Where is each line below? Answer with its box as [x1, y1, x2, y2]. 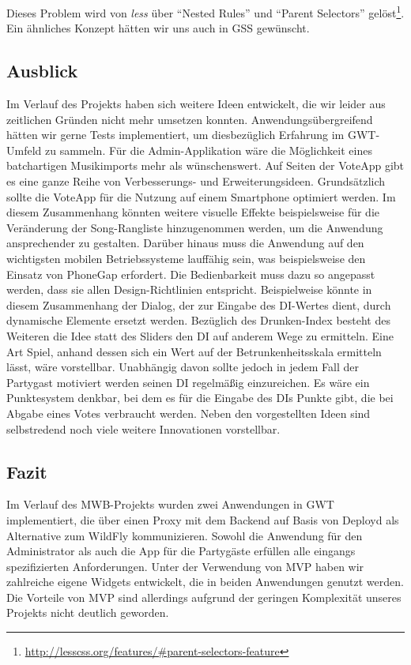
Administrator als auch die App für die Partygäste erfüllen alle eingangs [6, 543, 356, 559]
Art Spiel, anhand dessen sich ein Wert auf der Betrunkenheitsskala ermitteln [6, 343, 382, 359]
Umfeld [6, 141, 42, 158]
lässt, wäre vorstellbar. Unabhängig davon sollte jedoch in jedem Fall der [6, 359, 359, 375]
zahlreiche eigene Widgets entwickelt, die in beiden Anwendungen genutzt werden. [6, 573, 404, 590]
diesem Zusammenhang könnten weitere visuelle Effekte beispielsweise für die [6, 204, 380, 220]
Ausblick [6, 58, 78, 83]
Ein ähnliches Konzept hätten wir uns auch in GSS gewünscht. [6, 20, 310, 36]
